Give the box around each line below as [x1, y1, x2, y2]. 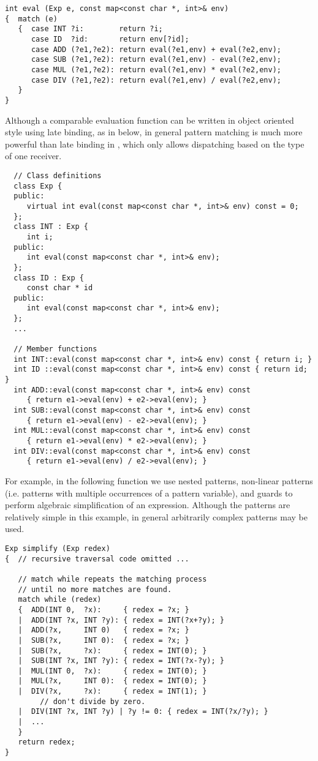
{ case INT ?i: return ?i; [18, 24, 163, 34]
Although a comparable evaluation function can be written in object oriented [5, 113, 294, 126]
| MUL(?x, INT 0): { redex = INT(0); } [18, 677, 207, 686]
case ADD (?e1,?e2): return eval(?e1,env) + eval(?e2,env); [31, 45, 282, 54]
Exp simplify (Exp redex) [5, 544, 110, 553]
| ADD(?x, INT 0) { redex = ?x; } [18, 626, 189, 635]
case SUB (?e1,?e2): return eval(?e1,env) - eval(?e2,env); [31, 55, 282, 64]
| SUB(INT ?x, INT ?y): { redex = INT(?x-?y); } [18, 656, 224, 665]
